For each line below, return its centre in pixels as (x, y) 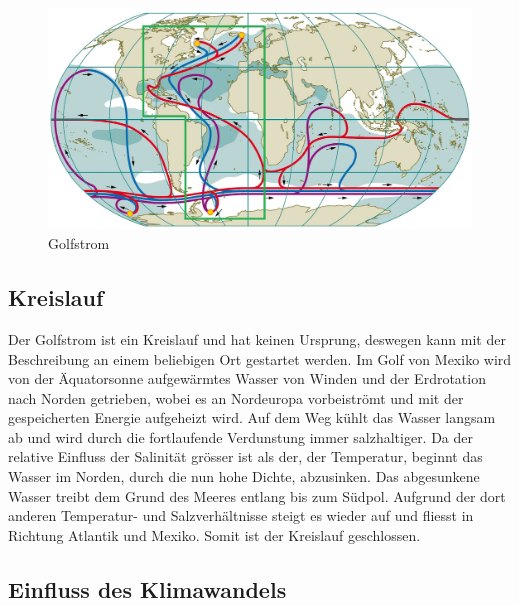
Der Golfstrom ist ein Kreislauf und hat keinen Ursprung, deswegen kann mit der (257, 338)
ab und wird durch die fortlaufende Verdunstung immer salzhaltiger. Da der (241, 436)
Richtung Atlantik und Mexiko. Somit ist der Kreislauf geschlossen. (214, 534)
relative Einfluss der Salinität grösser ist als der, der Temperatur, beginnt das (245, 456)
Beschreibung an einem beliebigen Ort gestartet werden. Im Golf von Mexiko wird (260, 358)
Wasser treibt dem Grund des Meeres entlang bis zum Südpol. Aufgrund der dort (257, 495)
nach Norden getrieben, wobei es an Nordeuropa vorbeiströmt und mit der (236, 397)
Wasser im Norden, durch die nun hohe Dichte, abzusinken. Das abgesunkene (244, 476)
